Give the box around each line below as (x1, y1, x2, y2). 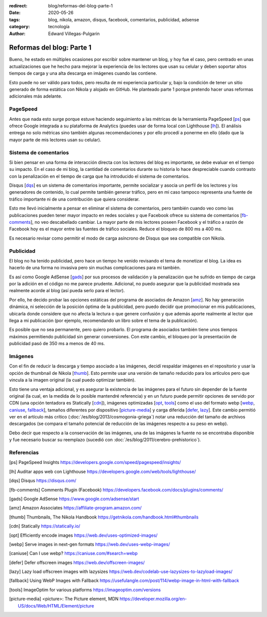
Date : (9, 10, 21, 16)
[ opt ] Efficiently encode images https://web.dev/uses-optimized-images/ (9, 532, 158, 538)
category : (9, 24, 30, 30)
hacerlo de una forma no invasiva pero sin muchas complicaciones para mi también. (9, 265, 181, 271)
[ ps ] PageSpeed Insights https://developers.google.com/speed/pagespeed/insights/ (9, 460, 181, 465)
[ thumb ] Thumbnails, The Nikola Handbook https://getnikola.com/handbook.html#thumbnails (9, 514, 199, 520)
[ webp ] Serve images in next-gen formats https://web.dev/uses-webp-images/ (9, 541, 170, 547)
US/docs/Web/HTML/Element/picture (18, 603, 94, 609)
